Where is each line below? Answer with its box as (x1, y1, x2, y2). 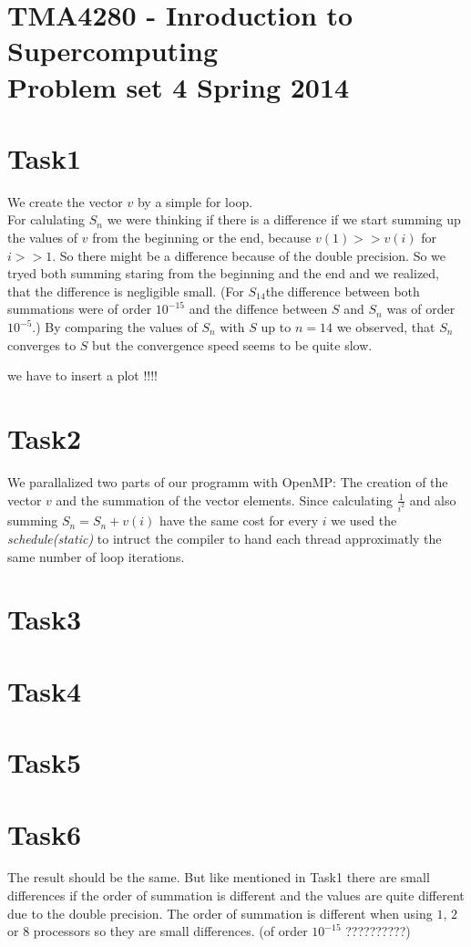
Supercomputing (7, 32, 219, 69)
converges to (7, 335, 77, 354)
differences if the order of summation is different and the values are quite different (7, 886, 465, 905)
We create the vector (7, 192, 123, 211)
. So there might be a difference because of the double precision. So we (52, 245, 446, 265)
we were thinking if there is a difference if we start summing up (107, 210, 461, 229)
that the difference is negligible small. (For (7, 281, 244, 300)
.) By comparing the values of (32, 317, 198, 337)
